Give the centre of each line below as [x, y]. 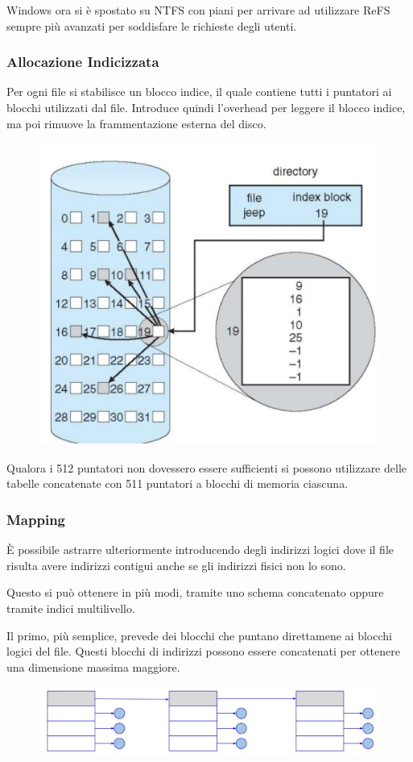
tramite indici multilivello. [71, 608]
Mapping [36, 519]
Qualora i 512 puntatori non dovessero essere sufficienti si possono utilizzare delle [206, 467]
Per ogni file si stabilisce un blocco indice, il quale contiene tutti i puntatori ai [199, 92]
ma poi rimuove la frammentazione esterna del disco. [136, 123]
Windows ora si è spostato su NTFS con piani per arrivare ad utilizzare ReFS [198, 10]
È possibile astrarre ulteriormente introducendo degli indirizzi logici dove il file [200, 550]
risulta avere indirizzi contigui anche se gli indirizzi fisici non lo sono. [176, 565]
